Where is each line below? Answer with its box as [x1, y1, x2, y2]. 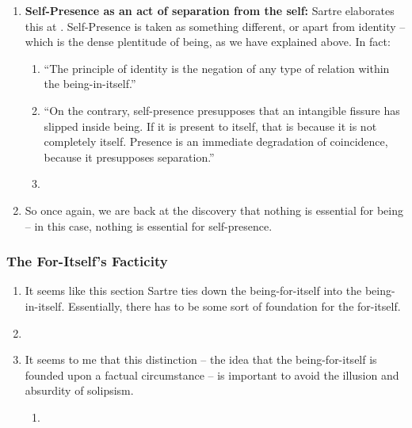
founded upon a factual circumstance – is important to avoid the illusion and [25, 366, 399, 383]
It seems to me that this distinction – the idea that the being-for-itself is [25, 351, 377, 368]
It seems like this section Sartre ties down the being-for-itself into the [25, 282, 362, 299]
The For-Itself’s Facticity [6, 251, 168, 271]
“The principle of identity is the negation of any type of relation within [44, 59, 390, 76]
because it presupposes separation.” [44, 148, 215, 165]
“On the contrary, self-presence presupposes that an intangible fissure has [44, 101, 400, 118]
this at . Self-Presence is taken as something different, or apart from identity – [25, 17, 406, 34]
